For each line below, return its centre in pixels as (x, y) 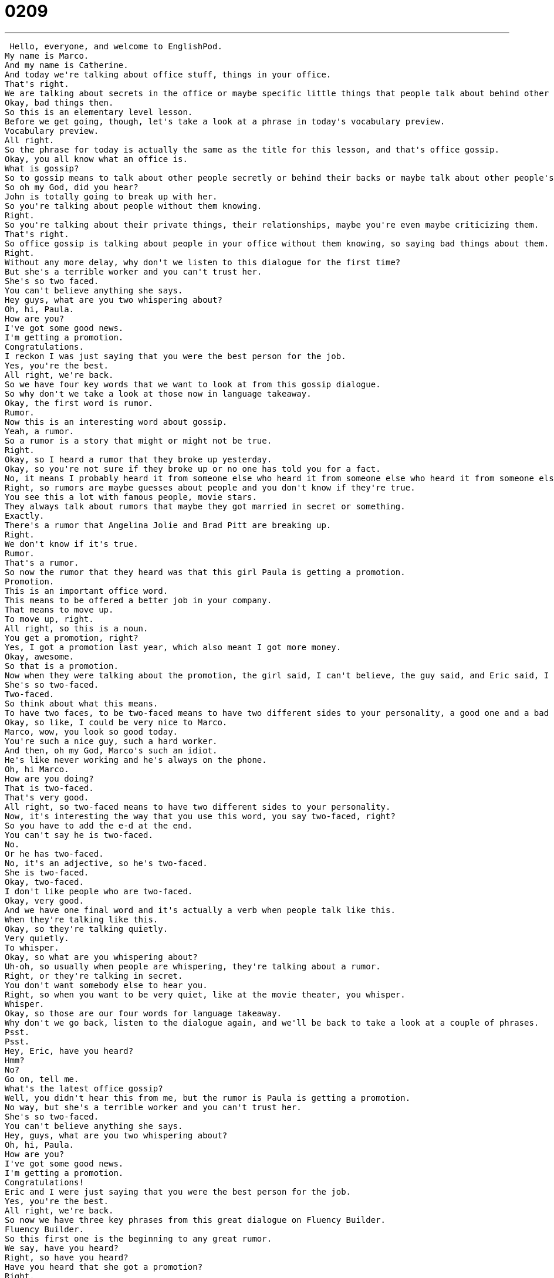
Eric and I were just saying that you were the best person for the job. (178, 1191)
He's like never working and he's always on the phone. (136, 760)
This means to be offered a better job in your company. (138, 600)
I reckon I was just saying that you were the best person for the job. (175, 356)
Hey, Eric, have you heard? (69, 1051)
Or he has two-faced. (54, 853)
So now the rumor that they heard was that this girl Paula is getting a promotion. (205, 572)
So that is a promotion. (62, 666)
